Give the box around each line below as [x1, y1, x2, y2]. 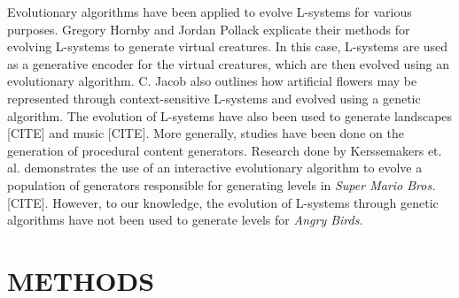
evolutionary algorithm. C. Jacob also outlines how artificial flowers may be [7, 72, 417, 90]
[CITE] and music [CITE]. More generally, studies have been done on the [7, 124, 404, 142]
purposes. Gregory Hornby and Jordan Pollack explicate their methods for [7, 19, 410, 38]
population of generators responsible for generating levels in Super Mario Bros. [7, 175, 436, 194]
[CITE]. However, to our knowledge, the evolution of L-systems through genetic [7, 193, 439, 211]
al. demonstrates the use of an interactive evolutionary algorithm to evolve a [7, 158, 423, 177]
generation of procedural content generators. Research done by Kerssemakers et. [7, 141, 442, 159]
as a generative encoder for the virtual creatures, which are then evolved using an [7, 54, 450, 73]
